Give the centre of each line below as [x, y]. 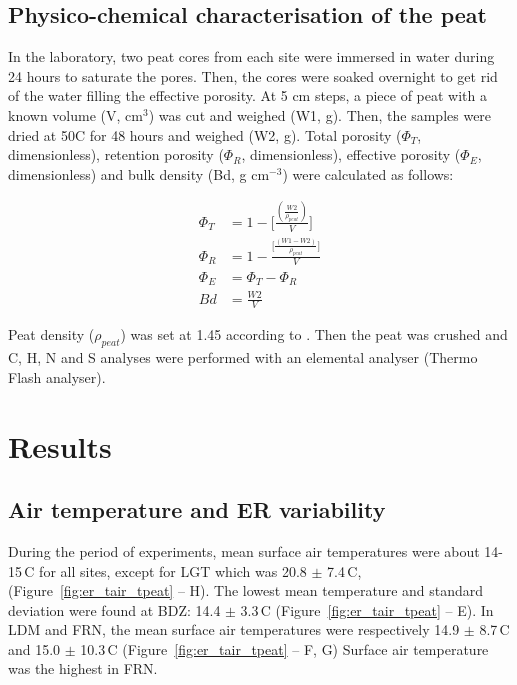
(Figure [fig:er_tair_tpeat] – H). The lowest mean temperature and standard [246, 590]
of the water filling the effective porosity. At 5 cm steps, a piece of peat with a [247, 95]
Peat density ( [51, 334]
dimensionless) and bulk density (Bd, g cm [139, 173]
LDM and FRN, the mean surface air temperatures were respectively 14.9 [234, 629]
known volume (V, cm [75, 114]
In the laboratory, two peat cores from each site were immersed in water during [251, 56]
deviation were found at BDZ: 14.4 [114, 609]
